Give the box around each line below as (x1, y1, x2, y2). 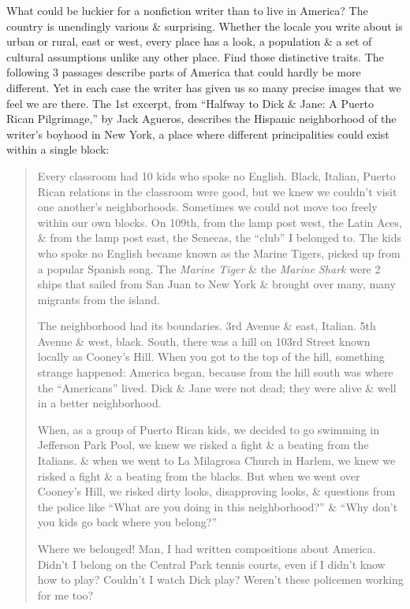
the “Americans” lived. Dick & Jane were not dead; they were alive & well (37, 379, 397, 395)
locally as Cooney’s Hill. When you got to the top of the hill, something (37, 348, 385, 365)
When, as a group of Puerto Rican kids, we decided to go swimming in (37, 421, 379, 437)
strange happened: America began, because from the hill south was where (37, 364, 393, 381)
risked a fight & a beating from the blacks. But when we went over (37, 467, 360, 484)
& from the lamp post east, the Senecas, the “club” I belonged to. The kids (37, 229, 401, 246)
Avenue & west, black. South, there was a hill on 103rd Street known (37, 332, 371, 349)
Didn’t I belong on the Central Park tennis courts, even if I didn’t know (37, 555, 386, 572)
